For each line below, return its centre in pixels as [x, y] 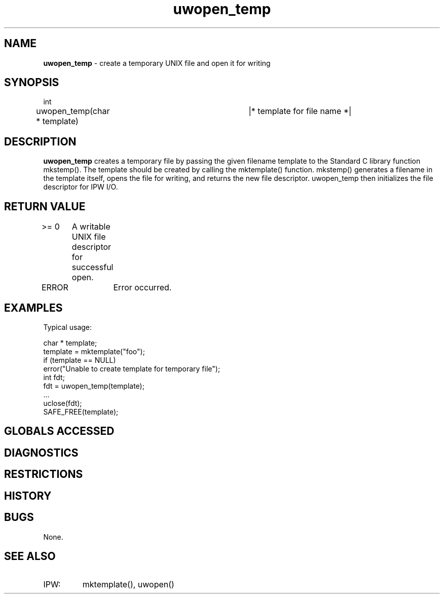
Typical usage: [68, 327]
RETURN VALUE [45, 206]
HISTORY [28, 496]
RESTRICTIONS [44, 474]
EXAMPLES [33, 308]
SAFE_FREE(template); [81, 412]
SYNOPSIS [32, 83]
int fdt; [54, 377]
